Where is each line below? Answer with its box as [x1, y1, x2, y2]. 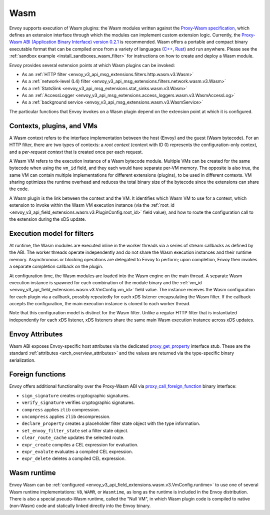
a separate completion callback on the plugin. [9, 263, 103, 270]
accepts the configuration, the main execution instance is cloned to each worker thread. [9, 301, 191, 307]
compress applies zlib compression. [21, 406, 100, 412]
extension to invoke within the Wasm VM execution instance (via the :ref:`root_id [9, 202, 175, 208]
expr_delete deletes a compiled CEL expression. [21, 455, 126, 461]
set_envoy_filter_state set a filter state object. [21, 427, 128, 433]
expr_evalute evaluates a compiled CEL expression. [21, 448, 133, 454]
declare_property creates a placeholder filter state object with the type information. [21, 420, 200, 426]
